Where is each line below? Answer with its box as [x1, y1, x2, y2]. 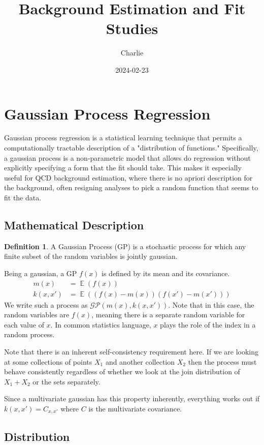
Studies [106, 18, 158, 39]
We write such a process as [4, 299, 88, 310]
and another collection [105, 356, 175, 367]
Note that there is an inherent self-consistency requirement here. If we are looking [4, 346, 259, 357]
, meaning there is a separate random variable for [91, 309, 245, 320]
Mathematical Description [4, 217, 144, 232]
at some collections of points [4, 356, 92, 367]
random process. [4, 329, 55, 340]
